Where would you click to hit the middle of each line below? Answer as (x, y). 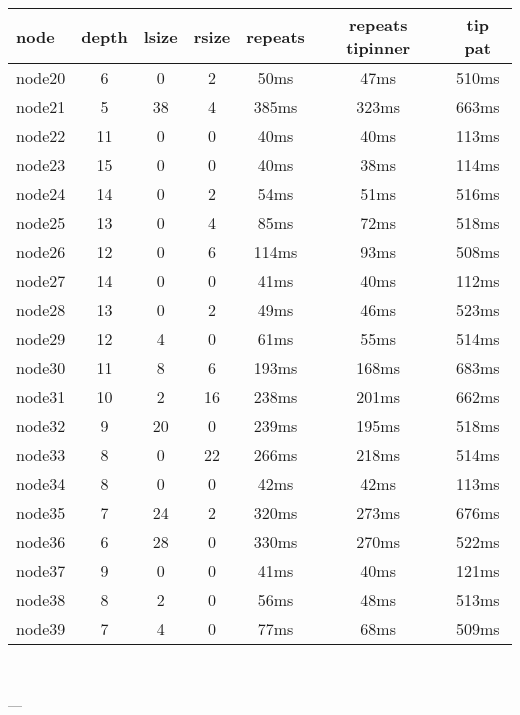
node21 (41, 106)
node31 (41, 396)
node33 (41, 454)
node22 (41, 135)
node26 (41, 251)
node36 (41, 541)
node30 (41, 367)
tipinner (378, 47)
